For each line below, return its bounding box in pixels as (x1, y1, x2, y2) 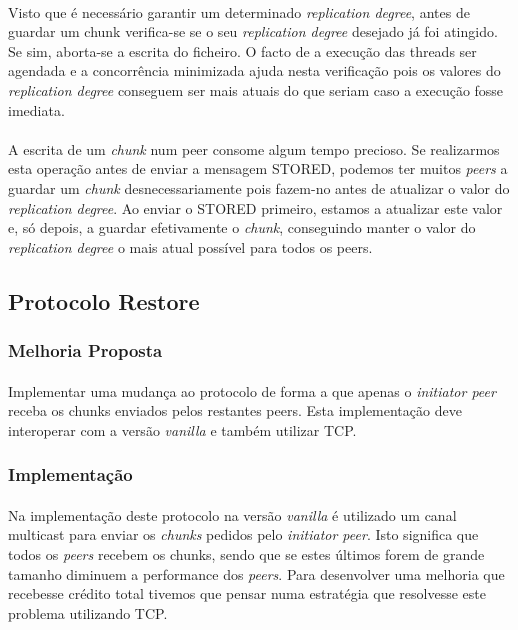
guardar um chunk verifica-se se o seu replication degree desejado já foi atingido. (8, 21, 498, 42)
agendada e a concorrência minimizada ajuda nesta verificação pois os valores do (8, 60, 501, 81)
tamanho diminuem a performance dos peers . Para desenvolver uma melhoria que (8, 563, 505, 584)
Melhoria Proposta (8, 338, 163, 363)
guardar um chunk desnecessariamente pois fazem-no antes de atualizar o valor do (8, 177, 510, 198)
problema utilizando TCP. (8, 602, 168, 623)
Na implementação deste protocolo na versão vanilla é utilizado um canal (8, 504, 457, 525)
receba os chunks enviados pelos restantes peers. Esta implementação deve (8, 400, 462, 421)
